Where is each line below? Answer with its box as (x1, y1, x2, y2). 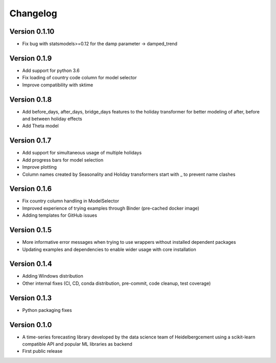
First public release (22, 348, 63, 354)
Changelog (9, 8, 57, 19)
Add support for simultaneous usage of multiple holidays (22, 150, 142, 156)
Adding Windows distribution (22, 273, 84, 279)
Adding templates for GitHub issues (22, 212, 97, 218)
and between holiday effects (22, 116, 82, 122)
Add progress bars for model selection (22, 156, 104, 163)
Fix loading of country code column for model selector (22, 75, 137, 81)
